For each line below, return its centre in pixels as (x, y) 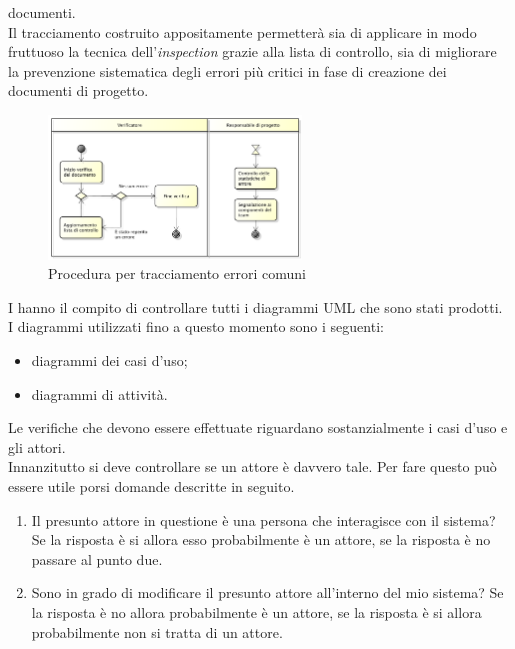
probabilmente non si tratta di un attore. (157, 631)
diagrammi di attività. (99, 393)
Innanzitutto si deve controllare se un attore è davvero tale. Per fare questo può (252, 466)
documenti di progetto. (78, 90)
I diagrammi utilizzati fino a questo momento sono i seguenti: (196, 326)
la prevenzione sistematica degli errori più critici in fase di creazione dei (227, 70)
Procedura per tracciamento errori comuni (177, 273)
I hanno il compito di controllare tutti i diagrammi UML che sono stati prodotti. (255, 306)
